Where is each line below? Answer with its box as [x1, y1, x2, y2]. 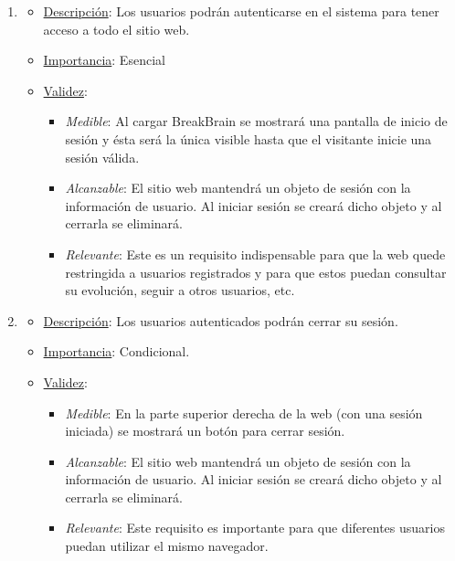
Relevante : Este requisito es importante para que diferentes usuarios [65, 518, 445, 537]
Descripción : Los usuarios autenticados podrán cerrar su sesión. [43, 311, 398, 330]
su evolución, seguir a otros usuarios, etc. [65, 280, 295, 300]
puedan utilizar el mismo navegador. [65, 536, 269, 556]
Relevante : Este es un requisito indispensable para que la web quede [65, 244, 446, 263]
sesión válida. [65, 147, 140, 166]
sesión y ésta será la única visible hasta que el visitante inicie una [65, 129, 432, 148]
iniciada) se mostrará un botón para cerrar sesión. [65, 421, 345, 440]
